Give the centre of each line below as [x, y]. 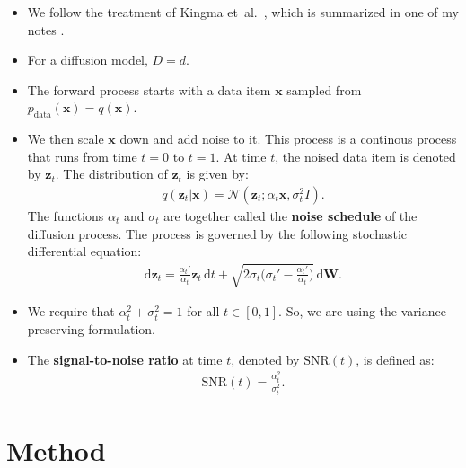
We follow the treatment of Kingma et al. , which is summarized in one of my [243, 12]
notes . [46, 29]
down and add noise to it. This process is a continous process [288, 139]
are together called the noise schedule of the [290, 215]
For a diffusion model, [88, 60]
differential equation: [84, 251]
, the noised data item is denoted [365, 156]
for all [203, 311]
